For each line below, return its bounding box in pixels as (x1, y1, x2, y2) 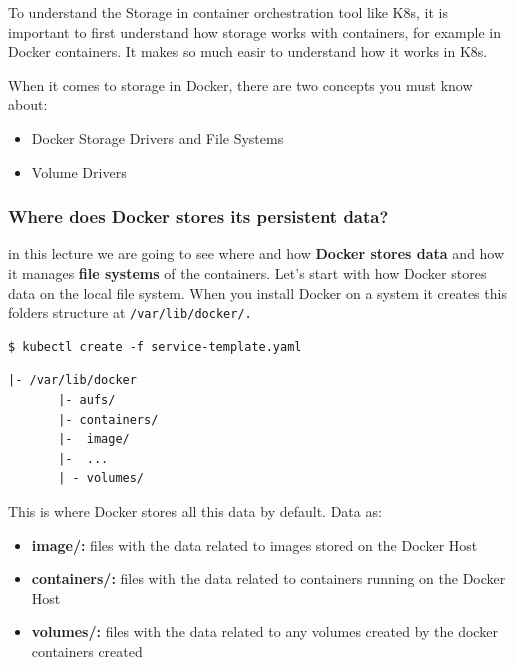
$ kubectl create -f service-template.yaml (8, 339, 302, 354)
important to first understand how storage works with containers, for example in (8, 21, 502, 42)
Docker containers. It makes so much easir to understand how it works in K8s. (8, 41, 488, 62)
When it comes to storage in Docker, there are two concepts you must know (8, 74, 473, 95)
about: (8, 94, 48, 115)
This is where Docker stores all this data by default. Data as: (8, 500, 382, 521)
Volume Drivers (31, 161, 127, 182)
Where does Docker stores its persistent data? (8, 204, 389, 229)
